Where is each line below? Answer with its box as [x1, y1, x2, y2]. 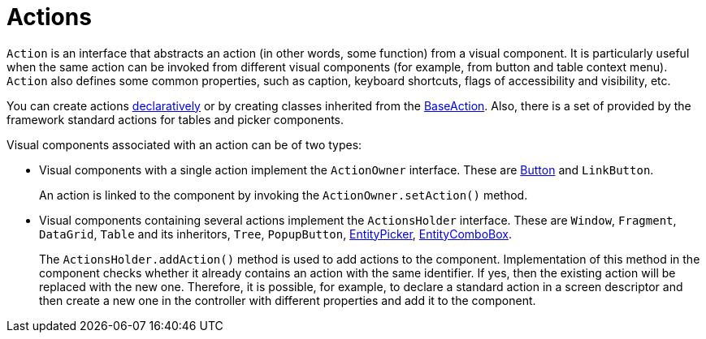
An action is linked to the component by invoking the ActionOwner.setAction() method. [39, 187, 528, 202]
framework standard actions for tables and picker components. [6, 112, 344, 127]
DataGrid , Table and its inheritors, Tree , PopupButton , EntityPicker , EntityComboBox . [39, 226, 512, 241]
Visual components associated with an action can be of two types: [6, 137, 362, 152]
